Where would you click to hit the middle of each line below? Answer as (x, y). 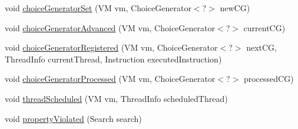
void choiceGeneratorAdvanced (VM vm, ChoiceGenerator (110, 27)
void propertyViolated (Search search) (73, 118)
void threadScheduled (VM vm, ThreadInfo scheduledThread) (116, 98)
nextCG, (261, 47)
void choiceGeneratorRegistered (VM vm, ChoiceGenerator (111, 47)
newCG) (235, 8)
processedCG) (269, 79)
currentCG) (264, 27)
